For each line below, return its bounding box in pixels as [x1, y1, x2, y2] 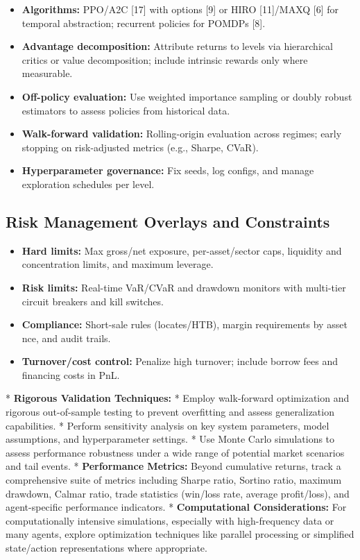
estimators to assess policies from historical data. [22, 103, 230, 117]
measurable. [22, 66, 73, 80]
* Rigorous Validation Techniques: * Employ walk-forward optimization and [6, 391, 350, 405]
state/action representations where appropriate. [6, 541, 207, 555]
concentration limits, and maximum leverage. [22, 257, 214, 271]
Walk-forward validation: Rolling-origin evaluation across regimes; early [22, 126, 342, 141]
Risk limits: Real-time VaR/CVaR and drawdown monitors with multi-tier [22, 280, 346, 294]
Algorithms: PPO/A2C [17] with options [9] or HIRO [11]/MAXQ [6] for [22, 2, 339, 16]
